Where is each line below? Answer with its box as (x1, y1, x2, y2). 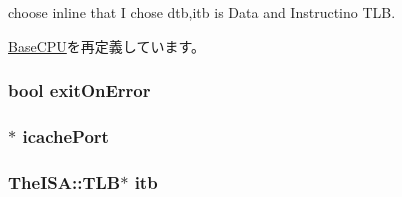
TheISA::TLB (8, 169, 121, 194)
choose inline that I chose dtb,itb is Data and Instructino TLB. (8, 2, 396, 22)
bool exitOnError (8, 78, 151, 103)
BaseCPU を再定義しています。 (8, 35, 205, 56)
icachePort (22, 123, 109, 148)
